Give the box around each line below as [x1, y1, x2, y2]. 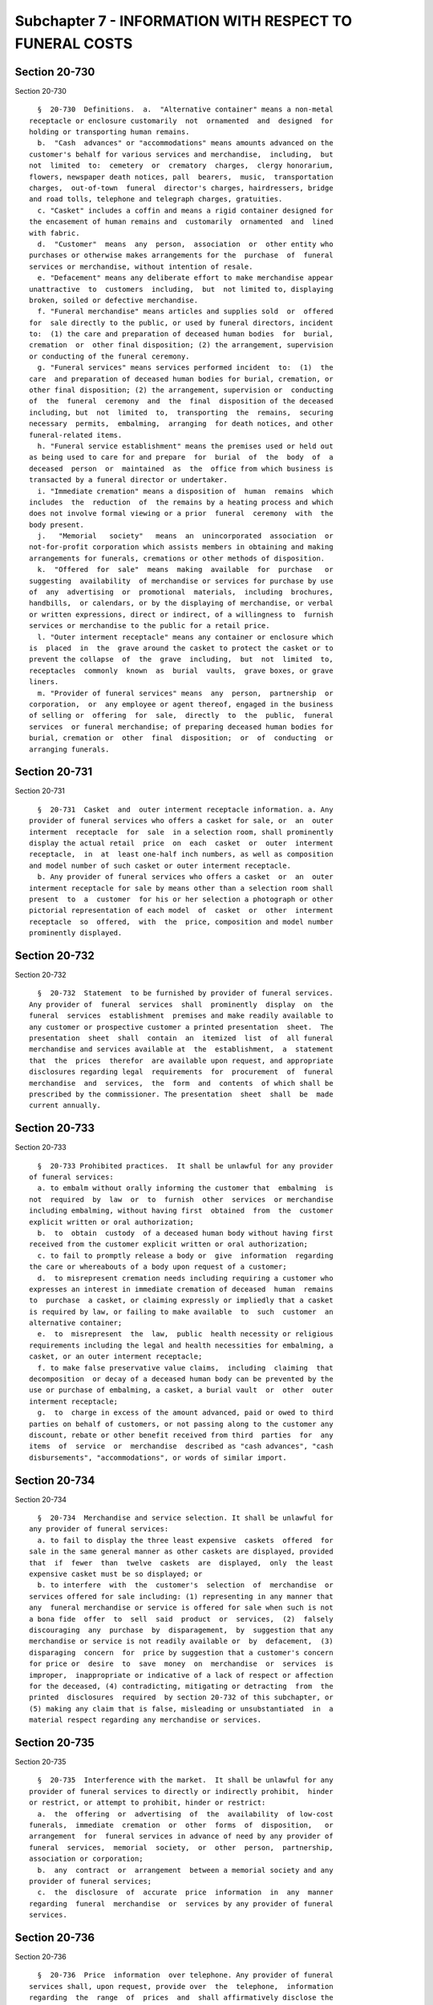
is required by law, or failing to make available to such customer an [29, 1307, 334, 1316]
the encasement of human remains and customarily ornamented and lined [29, 217, 334, 226]
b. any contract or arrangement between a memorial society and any [37, 1865, 334, 1874]
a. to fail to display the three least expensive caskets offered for [37, 1536, 334, 1545]
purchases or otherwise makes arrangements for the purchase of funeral [29, 251, 334, 260]
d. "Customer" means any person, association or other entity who [37, 239, 334, 249]
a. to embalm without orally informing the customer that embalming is [37, 1184, 334, 1193]
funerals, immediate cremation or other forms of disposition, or [29, 1821, 334, 1829]
